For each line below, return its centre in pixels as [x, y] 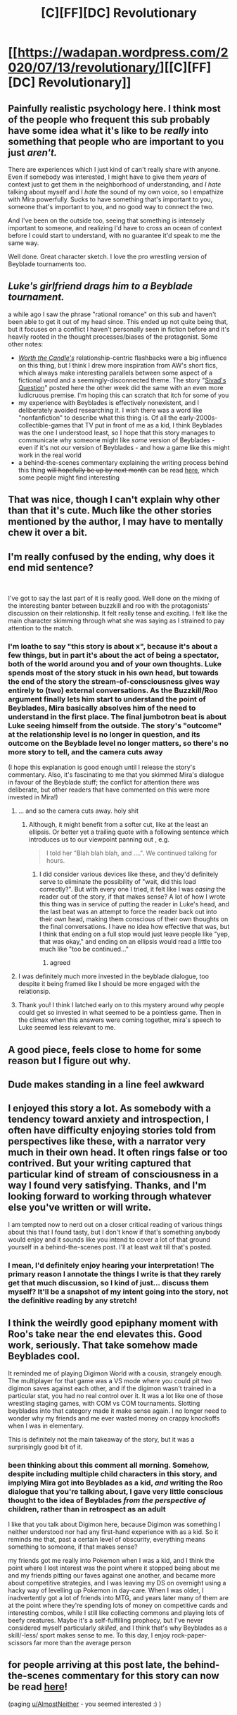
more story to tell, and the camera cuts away [86, 752]
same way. [24, 243]
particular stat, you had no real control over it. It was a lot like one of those [116, 1395]
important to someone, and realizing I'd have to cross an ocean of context [115, 228]
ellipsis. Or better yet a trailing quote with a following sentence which [129, 832]
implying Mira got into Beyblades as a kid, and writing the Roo [116, 1483]
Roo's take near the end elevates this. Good [105, 1334]
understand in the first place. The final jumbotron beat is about [117, 716]
